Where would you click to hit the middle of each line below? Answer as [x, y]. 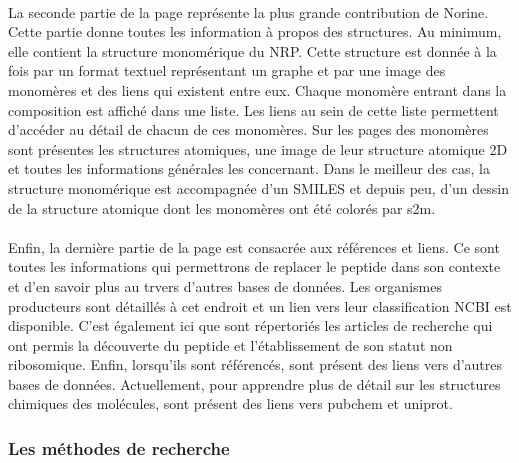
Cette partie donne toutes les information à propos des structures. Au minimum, [255, 31]
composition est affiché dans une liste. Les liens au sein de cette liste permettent [253, 109]
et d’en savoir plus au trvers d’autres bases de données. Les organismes [225, 285]
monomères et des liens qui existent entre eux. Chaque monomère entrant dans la [257, 89]
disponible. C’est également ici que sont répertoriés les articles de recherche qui [250, 325]
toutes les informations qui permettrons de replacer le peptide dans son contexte [254, 266]
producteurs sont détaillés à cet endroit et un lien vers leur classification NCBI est [260, 305]
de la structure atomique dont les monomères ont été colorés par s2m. [222, 207]
